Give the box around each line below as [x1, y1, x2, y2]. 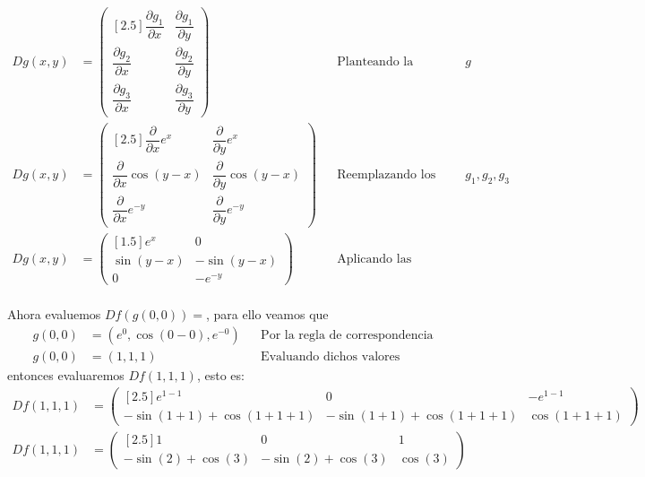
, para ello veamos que [205, 305, 329, 324]
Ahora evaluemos [7, 305, 101, 324]
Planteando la [337, 55, 414, 68]
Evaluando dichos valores [261, 351, 400, 364]
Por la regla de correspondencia [261, 328, 434, 342]
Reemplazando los [337, 168, 436, 181]
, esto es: [196, 366, 245, 385]
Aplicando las [337, 252, 412, 265]
